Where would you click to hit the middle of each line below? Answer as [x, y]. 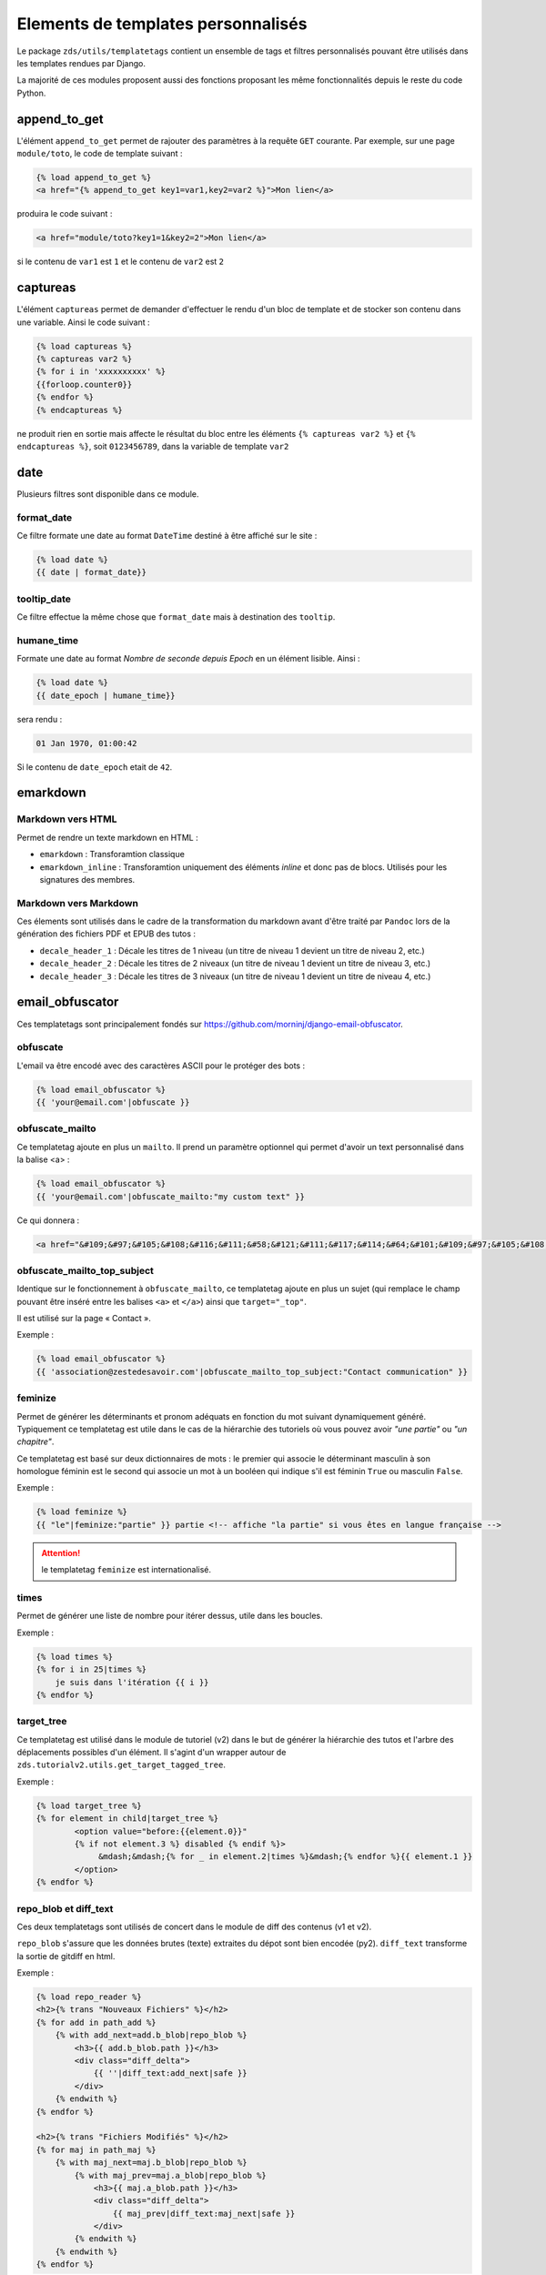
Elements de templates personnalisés [162, 24]
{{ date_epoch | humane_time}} [106, 695]
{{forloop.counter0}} [84, 384]
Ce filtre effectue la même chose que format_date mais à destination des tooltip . [176, 617]
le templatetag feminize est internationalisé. [126, 1570]
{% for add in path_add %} [96, 2022]
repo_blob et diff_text [65, 1908]
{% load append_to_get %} [94, 177]
